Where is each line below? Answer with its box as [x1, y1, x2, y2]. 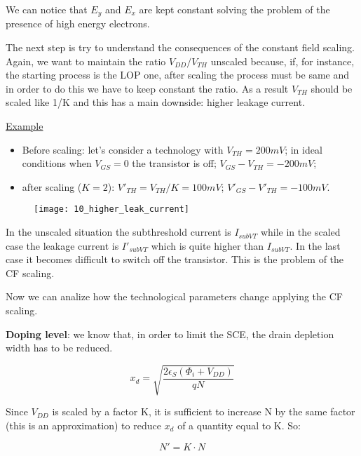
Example [6, 119, 43, 133]
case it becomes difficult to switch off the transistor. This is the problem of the [6, 252, 344, 267]
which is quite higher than [151, 238, 264, 253]
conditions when [22, 156, 92, 170]
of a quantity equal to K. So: [177, 417, 301, 432]
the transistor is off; [132, 156, 217, 170]
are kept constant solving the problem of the [139, 2, 330, 16]
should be [311, 81, 353, 95]
